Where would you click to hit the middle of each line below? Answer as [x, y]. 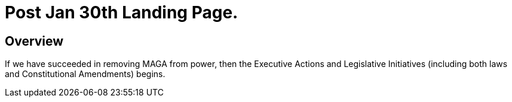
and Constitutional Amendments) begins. [85, 74]
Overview [34, 41]
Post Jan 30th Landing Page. [122, 12]
